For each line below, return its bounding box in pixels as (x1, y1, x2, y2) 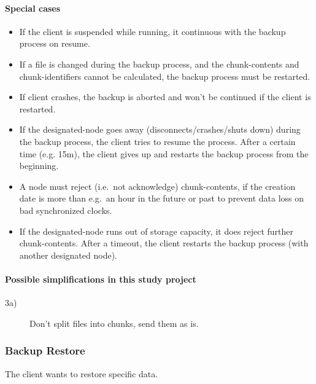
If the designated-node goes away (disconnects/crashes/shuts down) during (19, 123, 301, 136)
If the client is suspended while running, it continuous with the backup (19, 25, 286, 37)
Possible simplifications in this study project (5, 272, 196, 285)
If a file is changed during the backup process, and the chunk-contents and (19, 57, 299, 70)
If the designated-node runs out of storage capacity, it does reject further (19, 224, 293, 237)
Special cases (5, 1, 61, 14)
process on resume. (19, 37, 90, 50)
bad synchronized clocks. (19, 203, 112, 216)
